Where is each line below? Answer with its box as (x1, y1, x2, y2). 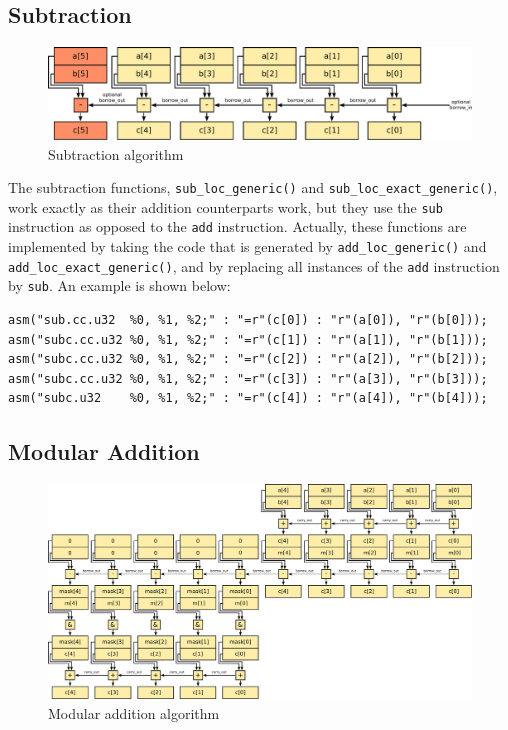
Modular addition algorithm (48, 702, 220, 723)
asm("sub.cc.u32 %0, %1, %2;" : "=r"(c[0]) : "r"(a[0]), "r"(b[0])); (8, 313, 488, 328)
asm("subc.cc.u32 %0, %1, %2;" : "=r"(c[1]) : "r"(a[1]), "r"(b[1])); (8, 332, 488, 347)
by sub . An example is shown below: (8, 275, 231, 296)
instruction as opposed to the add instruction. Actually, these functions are (8, 216, 467, 237)
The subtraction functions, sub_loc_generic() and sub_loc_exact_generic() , (8, 177, 498, 198)
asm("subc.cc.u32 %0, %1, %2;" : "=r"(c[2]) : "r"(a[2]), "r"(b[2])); (8, 352, 488, 367)
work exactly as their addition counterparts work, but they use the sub (8, 196, 443, 217)
